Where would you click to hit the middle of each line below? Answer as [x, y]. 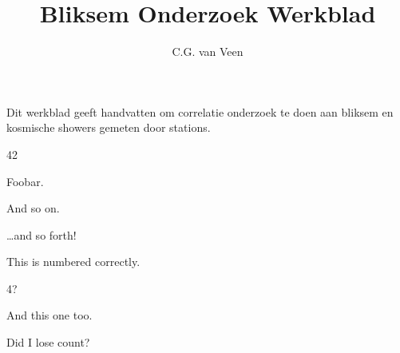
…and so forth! [42, 234]
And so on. [33, 208]
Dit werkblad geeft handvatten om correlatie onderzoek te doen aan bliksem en [200, 111]
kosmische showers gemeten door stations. [109, 127]
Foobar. [25, 181]
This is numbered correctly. [73, 262]
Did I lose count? [48, 342]
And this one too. [50, 315]
